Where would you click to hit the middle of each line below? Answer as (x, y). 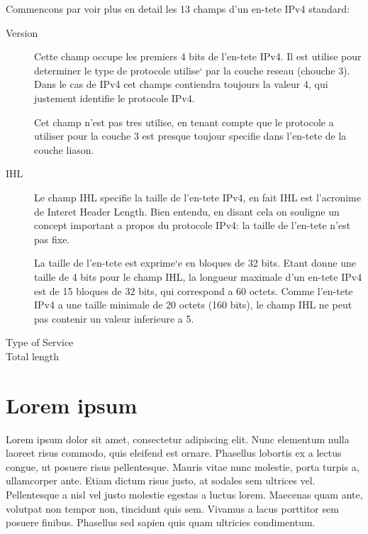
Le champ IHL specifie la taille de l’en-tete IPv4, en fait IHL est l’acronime (197, 197)
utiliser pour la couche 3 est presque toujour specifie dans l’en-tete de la (190, 136)
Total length (33, 356)
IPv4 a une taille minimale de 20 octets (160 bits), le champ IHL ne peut (193, 305)
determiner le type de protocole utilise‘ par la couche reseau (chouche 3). (192, 70)
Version (22, 32)
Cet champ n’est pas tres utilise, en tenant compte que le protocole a (184, 122)
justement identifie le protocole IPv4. (115, 98)
